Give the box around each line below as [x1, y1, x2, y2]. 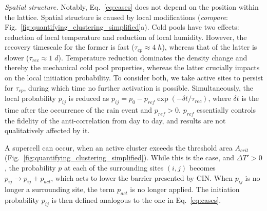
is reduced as [68, 93, 109, 103]
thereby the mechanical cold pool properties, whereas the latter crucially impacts [5, 62, 260, 73]
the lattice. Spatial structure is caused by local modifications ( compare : [5, 11, 228, 22]
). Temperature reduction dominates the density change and [58, 52, 247, 62]
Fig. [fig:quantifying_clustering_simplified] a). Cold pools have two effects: [5, 22, 239, 32]
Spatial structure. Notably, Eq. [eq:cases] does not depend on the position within [5, 2, 259, 12]
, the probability [5, 162, 56, 173]
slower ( [5, 52, 29, 62]
